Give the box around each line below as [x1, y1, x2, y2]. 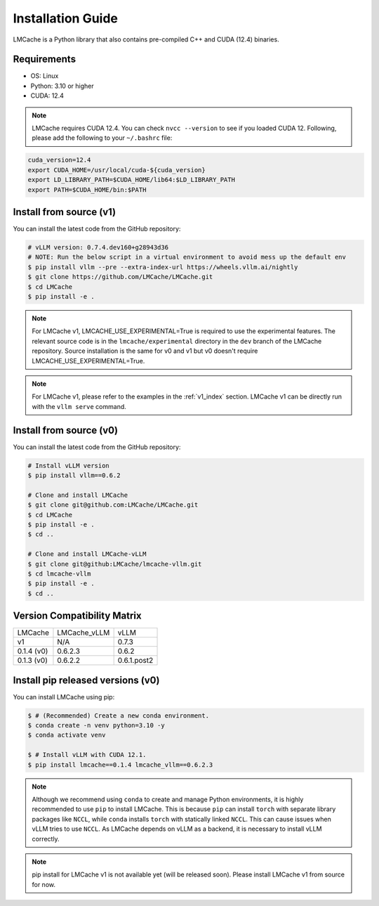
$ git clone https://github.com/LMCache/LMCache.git [27, 273, 213, 281]
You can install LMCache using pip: [13, 692, 115, 701]
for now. [32, 880, 56, 888]
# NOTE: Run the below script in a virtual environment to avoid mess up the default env [27, 253, 347, 261]
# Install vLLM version [27, 461, 110, 470]
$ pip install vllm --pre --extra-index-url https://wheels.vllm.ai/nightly [27, 263, 298, 271]
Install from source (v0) [13, 424, 119, 436]
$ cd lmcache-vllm [27, 569, 91, 578]
